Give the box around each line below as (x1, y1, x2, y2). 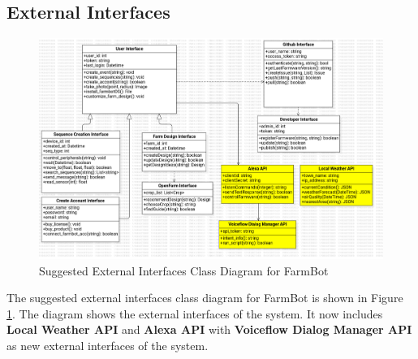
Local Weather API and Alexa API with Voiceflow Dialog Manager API (6, 321, 412, 338)
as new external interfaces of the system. (6, 337, 209, 354)
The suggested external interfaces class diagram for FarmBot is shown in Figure (6, 289, 403, 306)
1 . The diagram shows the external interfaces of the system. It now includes (6, 305, 383, 322)
